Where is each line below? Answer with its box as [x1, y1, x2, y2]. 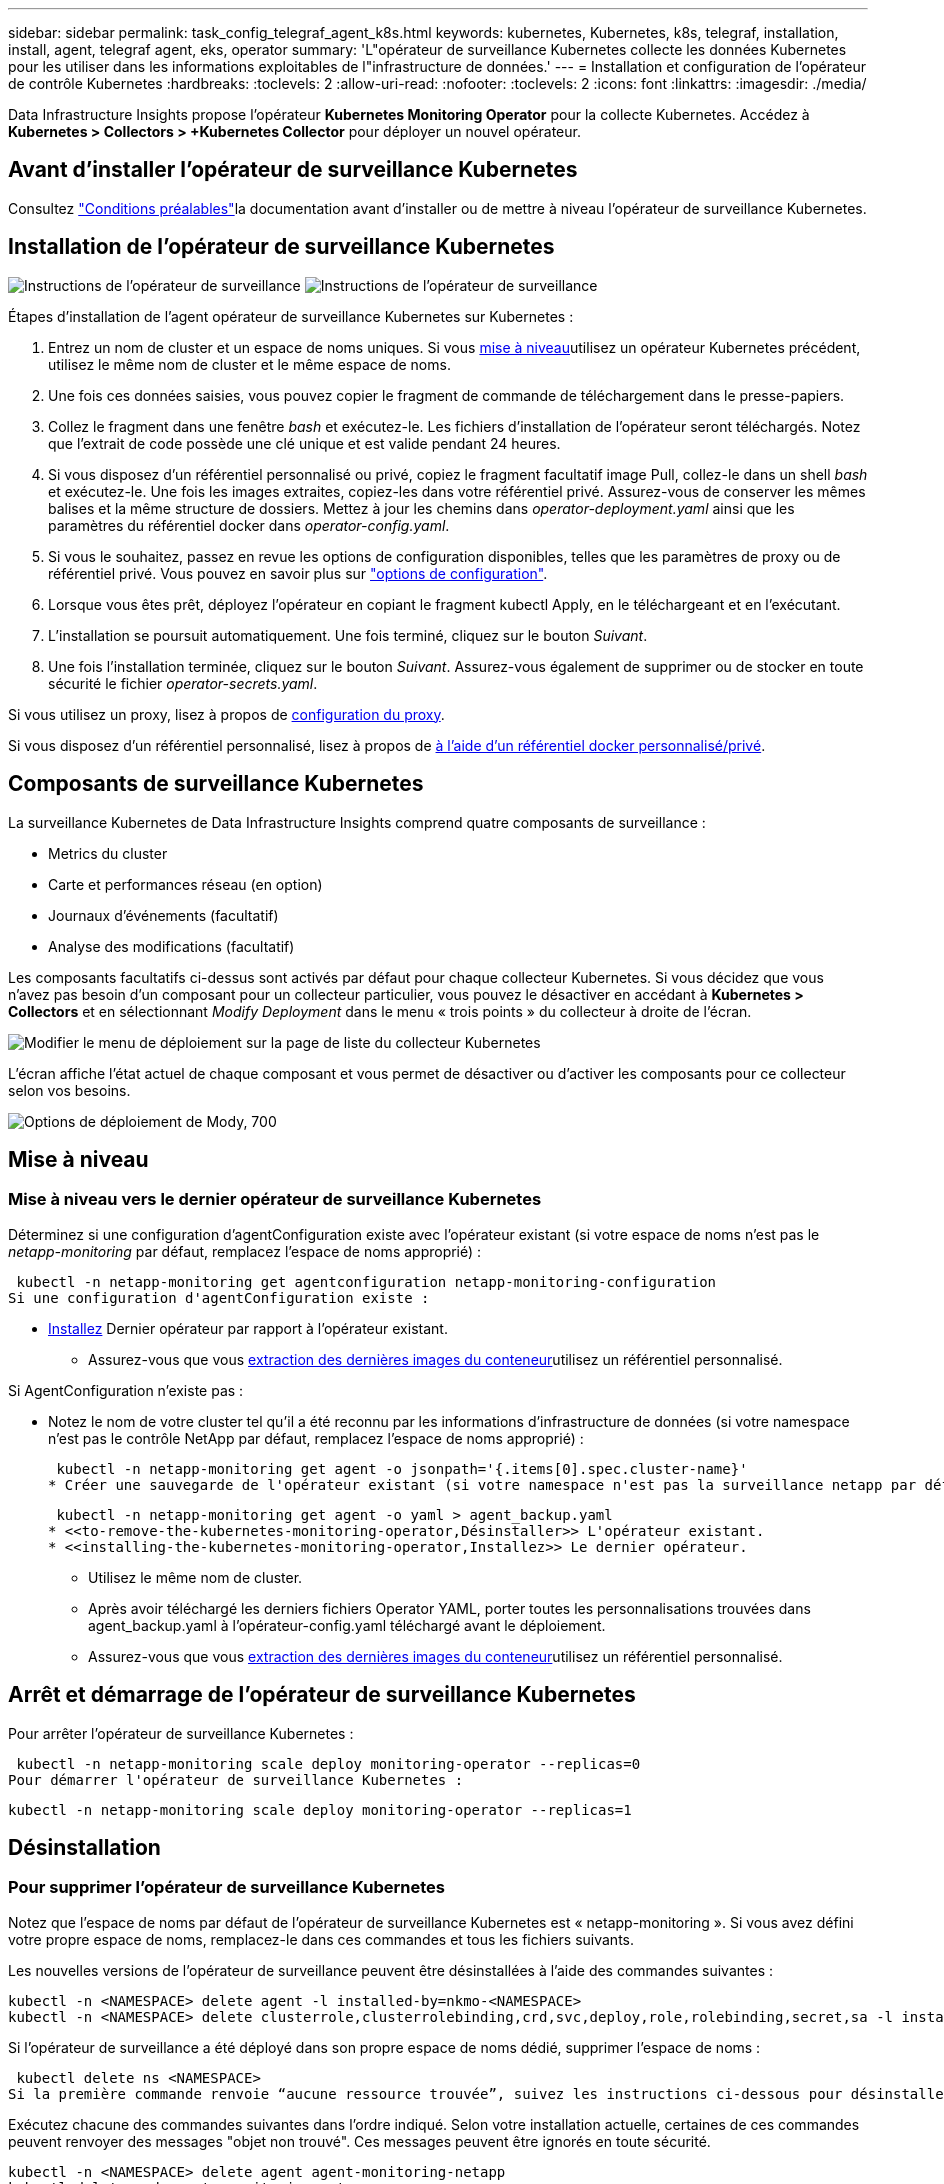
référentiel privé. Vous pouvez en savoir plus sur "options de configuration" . [48, 564, 548, 582]
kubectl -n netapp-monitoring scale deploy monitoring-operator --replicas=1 [8, 1801, 632, 1818]
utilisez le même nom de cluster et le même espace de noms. [48, 355, 451, 373]
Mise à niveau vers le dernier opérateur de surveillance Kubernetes [8, 1189, 542, 1210]
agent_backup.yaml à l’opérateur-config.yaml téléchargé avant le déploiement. [88, 1616, 606, 1634]
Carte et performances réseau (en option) [48, 875, 323, 893]
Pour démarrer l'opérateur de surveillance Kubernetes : [8, 1771, 464, 1788]
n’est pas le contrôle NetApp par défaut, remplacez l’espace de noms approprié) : [48, 1429, 584, 1447]
